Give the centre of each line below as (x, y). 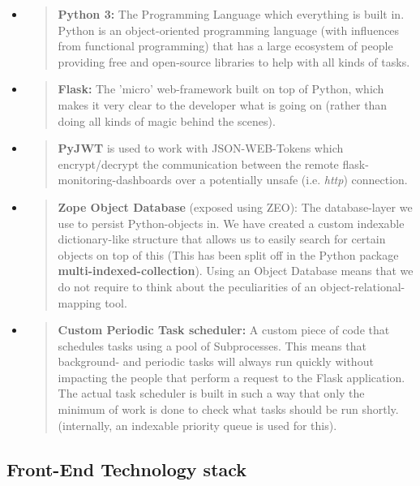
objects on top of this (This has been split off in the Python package (228, 254)
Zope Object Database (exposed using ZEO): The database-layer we (235, 206)
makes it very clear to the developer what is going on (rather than (223, 104)
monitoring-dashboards (115, 180)
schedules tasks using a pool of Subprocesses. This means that (212, 345)
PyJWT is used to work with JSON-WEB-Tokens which (201, 148)
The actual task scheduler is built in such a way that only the (211, 393)
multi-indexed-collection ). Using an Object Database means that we (236, 271)
